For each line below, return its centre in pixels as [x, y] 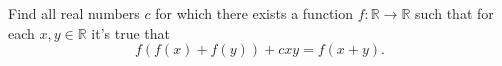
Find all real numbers [74, 13]
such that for [454, 13]
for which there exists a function [254, 13]
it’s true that [131, 32]
